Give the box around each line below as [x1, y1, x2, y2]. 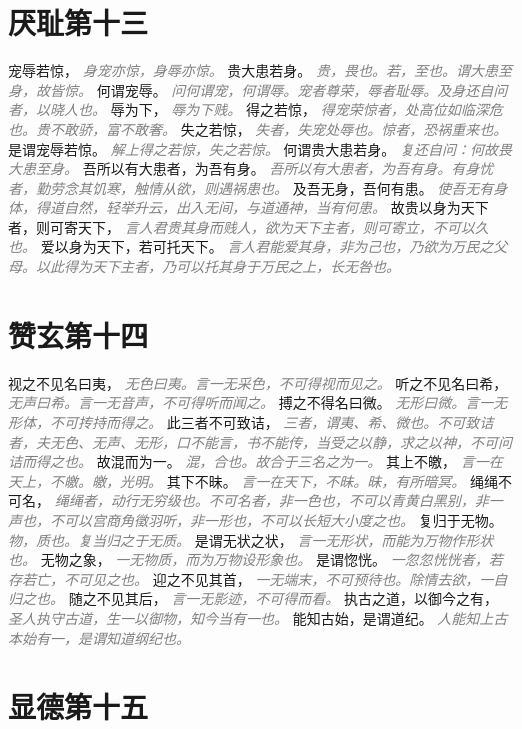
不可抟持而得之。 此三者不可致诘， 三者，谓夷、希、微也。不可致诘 [49, 411, 494, 432]
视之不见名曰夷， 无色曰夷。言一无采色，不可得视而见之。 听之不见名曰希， [8, 372, 508, 393]
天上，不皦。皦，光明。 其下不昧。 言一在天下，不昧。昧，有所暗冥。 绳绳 [8, 470, 498, 491]
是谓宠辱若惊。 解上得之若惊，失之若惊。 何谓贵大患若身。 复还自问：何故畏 [8, 138, 512, 159]
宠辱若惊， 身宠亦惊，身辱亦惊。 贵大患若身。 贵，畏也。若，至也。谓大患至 [8, 60, 512, 81]
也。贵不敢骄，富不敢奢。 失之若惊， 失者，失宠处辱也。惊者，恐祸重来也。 [8, 118, 508, 139]
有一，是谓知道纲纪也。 [35, 627, 190, 648]
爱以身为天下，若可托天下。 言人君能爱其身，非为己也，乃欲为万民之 [40, 236, 494, 257]
